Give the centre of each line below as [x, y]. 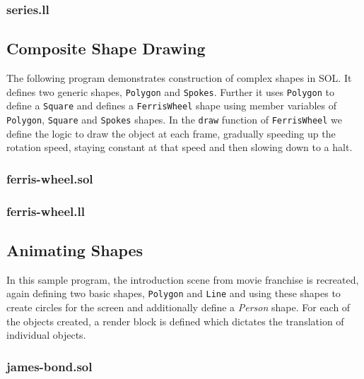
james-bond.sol [49, 366]
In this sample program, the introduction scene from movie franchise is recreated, [183, 279]
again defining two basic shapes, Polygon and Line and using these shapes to [174, 293]
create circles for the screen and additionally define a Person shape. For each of [178, 307]
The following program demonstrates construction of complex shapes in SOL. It [179, 78]
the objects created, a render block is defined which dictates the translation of [175, 321]
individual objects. [46, 335]
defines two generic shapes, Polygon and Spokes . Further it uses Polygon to [170, 91]
